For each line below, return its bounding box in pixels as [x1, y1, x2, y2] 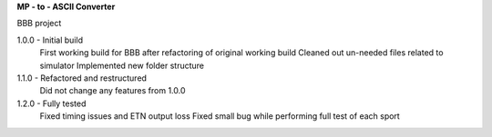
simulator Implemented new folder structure [39, 60, 205, 71]
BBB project [16, 18, 62, 29]
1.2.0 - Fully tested [16, 98, 87, 109]
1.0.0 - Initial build [16, 34, 84, 45]
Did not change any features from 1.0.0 [39, 85, 186, 96]
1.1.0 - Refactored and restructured [16, 73, 148, 83]
